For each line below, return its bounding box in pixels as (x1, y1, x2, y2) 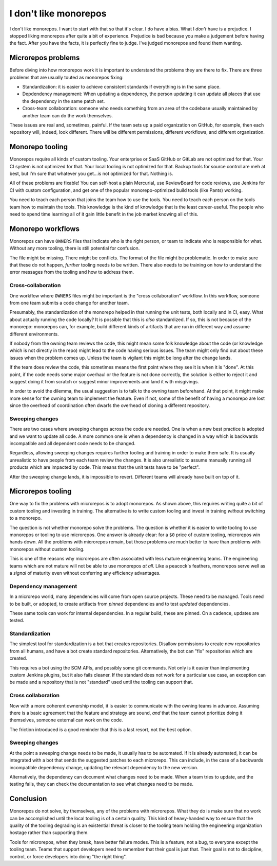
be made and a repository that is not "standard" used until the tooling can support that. (9, 679, 193, 685)
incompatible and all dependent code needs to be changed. (9, 440, 136, 446)
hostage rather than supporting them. (9, 829, 89, 836)
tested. (9, 617, 25, 624)
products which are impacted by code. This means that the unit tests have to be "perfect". (9, 464, 200, 470)
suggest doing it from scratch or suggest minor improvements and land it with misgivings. (9, 378, 200, 384)
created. (9, 655, 28, 661)
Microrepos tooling (9, 487, 72, 496)
